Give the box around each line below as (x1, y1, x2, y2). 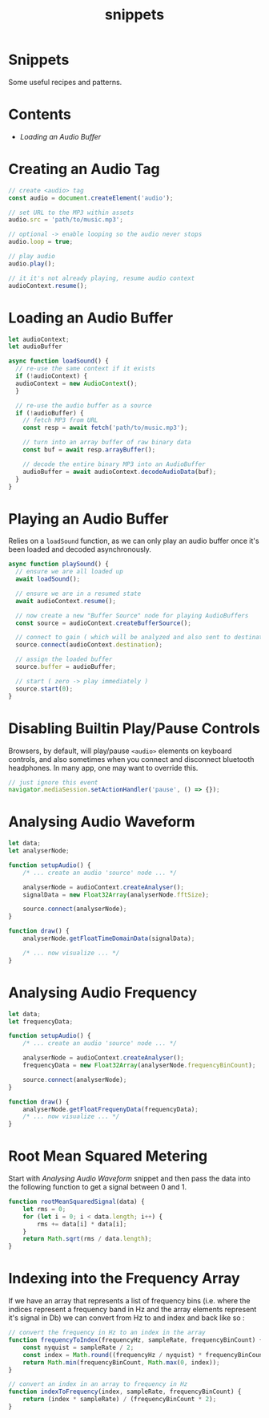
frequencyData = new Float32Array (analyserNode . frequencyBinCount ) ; (22, 1061, 256, 1069)
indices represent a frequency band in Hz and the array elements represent (8, 1305, 257, 1315)
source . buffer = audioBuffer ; (15, 663, 116, 671)
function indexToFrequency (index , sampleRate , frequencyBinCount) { (8, 1388, 242, 1396)
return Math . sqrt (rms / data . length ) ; (22, 1235, 152, 1243)
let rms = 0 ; (22, 1205, 66, 1213)
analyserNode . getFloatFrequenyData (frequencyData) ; (22, 1105, 199, 1113)
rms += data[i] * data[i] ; (37, 1220, 127, 1228)
